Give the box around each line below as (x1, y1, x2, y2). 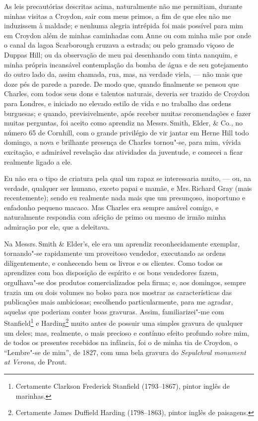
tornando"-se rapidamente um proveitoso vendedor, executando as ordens (4, 248, 226, 258)
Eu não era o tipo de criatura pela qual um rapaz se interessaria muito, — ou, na (4, 173, 252, 183)
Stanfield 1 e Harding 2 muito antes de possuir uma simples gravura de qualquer (4, 316, 243, 328)
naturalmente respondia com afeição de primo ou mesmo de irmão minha (4, 212, 226, 222)
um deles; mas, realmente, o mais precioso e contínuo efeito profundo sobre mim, (4, 327, 249, 338)
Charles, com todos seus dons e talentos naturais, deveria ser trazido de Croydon (4, 88, 250, 99)
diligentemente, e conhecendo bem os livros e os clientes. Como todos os (4, 257, 223, 268)
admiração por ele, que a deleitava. (4, 222, 110, 232)
